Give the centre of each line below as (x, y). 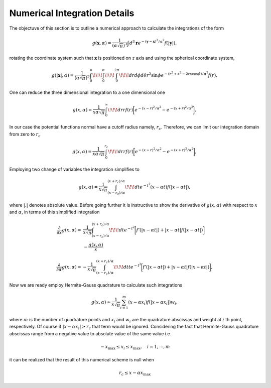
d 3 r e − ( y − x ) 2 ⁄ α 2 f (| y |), (153, 42)
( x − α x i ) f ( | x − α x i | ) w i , (153, 303)
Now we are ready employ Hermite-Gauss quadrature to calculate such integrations (96, 285)
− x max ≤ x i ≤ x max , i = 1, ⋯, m (135, 347)
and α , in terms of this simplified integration (54, 212)
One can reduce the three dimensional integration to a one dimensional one (87, 92)
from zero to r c (25, 135)
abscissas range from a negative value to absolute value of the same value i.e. (90, 333)
